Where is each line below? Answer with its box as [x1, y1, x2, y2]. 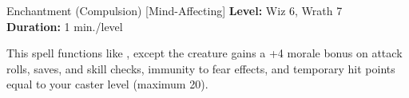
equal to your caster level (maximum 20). [6, 76, 208, 92]
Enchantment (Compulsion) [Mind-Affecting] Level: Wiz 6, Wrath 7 [6, 2, 343, 18]
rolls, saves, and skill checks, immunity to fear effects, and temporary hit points [6, 60, 395, 76]
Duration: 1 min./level [6, 18, 123, 34]
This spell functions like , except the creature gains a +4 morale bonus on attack [6, 45, 403, 61]
